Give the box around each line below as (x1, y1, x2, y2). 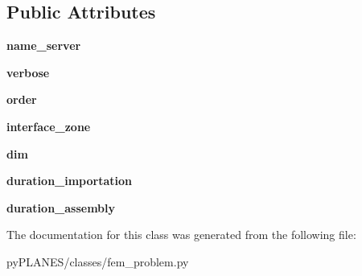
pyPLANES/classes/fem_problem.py (6, 253, 189, 270)
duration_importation (6, 172, 133, 189)
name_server (6, 37, 81, 54)
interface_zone (6, 117, 91, 134)
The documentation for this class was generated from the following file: (6, 226, 356, 243)
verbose (6, 64, 50, 80)
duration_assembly (6, 199, 116, 216)
